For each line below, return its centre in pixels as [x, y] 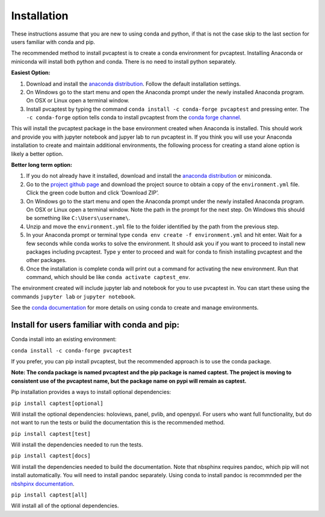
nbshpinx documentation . [43, 484]
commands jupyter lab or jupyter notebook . [73, 296]
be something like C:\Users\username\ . [78, 218]
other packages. [46, 260]
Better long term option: [42, 165]
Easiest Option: [31, 73]
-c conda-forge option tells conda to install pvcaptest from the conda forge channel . [134, 117]
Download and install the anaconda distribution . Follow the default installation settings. [133, 84]
